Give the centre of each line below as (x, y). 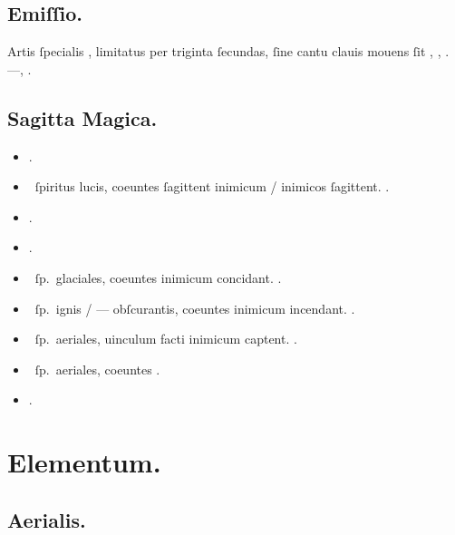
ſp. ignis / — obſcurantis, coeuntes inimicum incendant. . (195, 308)
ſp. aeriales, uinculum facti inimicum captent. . (166, 339)
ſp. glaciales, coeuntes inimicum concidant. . (158, 277)
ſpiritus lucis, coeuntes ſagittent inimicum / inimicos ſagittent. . (212, 186)
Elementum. (84, 462)
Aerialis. (47, 519)
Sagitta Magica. (82, 117)
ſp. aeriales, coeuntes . (97, 369)
